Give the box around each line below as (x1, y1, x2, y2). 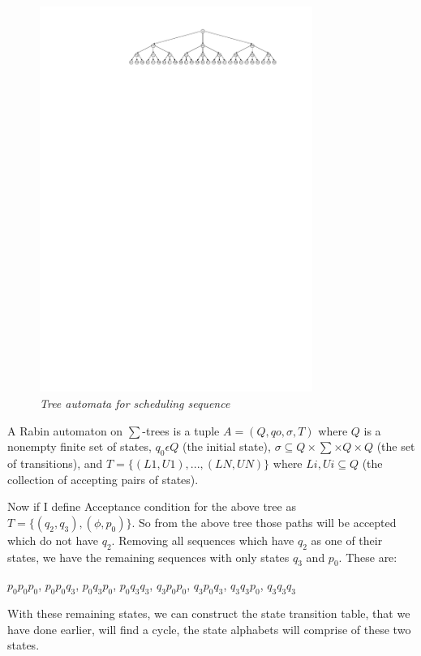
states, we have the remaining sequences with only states (7, 548, 290, 565)
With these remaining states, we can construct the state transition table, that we (7, 605, 410, 622)
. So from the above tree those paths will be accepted (131, 513, 397, 530)
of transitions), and (7, 454, 103, 471)
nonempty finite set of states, (7, 438, 152, 455)
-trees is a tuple (142, 422, 220, 439)
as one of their (311, 531, 383, 548)
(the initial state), (182, 438, 271, 455)
